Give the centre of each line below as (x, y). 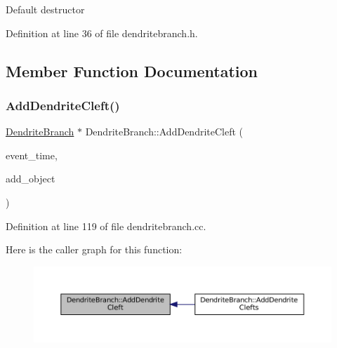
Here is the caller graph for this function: (94, 249)
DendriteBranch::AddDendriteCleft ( (164, 132)
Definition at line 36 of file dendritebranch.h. (102, 33)
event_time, (32, 155)
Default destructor (45, 9)
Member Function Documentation (132, 71)
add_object (31, 179)
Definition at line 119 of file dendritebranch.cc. (106, 226)
